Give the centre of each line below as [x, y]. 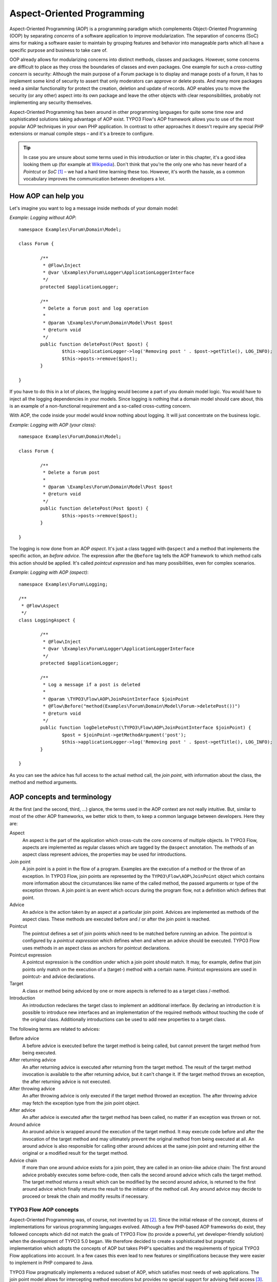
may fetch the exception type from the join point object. [81, 1103]
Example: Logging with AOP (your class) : [53, 425]
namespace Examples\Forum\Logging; [63, 584]
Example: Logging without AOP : [43, 217]
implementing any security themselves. [51, 103]
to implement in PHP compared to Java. [51, 1263]
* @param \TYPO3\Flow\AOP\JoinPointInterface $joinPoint [116, 699]
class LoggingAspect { [47, 620]
